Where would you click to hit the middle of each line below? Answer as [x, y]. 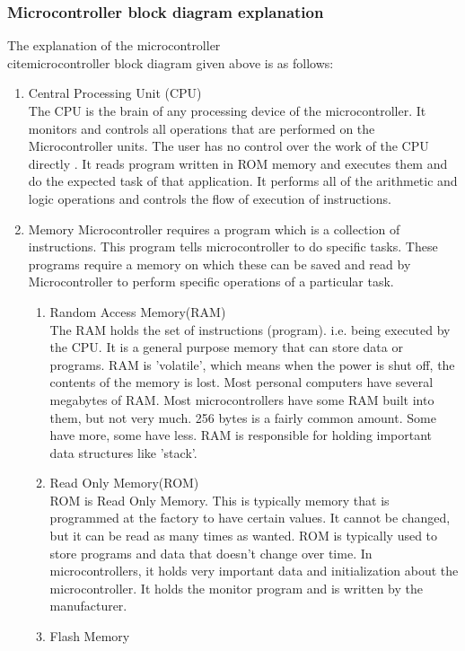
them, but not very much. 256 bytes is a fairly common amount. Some [243, 417]
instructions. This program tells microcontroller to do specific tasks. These [233, 246]
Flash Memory [90, 636]
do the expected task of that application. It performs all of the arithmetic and [243, 181]
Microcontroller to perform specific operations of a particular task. [211, 282]
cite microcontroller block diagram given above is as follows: [171, 62]
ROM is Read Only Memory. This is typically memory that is [219, 500]
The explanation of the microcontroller [114, 45]
